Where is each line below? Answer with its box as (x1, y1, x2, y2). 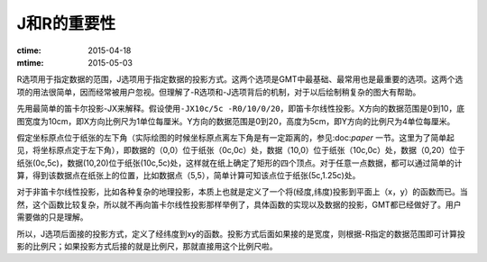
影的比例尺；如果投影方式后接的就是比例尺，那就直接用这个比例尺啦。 (16, 241, 278, 252)
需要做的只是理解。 (16, 212, 88, 222)
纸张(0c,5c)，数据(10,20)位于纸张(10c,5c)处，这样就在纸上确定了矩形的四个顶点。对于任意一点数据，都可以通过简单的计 (16, 158, 463, 168)
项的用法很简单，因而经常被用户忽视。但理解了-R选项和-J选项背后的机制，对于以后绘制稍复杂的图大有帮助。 (16, 86, 421, 97)
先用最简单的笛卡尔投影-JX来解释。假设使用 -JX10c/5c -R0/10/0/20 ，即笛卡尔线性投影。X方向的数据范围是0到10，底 (16, 104, 464, 114)
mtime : (16, 57, 44, 68)
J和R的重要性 (16, 14, 116, 33)
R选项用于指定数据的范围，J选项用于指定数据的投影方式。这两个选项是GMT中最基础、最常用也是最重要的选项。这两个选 (16, 74, 464, 85)
